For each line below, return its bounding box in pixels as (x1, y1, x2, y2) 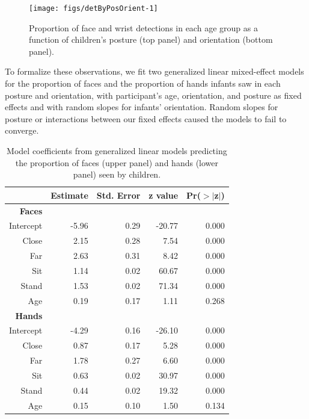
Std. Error (96, 188, 141, 201)
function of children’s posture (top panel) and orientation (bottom (29, 33, 273, 46)
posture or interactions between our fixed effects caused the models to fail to (5, 112, 287, 125)
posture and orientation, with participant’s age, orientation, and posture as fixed (5, 88, 302, 101)
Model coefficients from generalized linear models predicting (7, 144, 227, 157)
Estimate (50, 188, 88, 201)
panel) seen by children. (73, 168, 161, 181)
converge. (5, 124, 39, 137)
